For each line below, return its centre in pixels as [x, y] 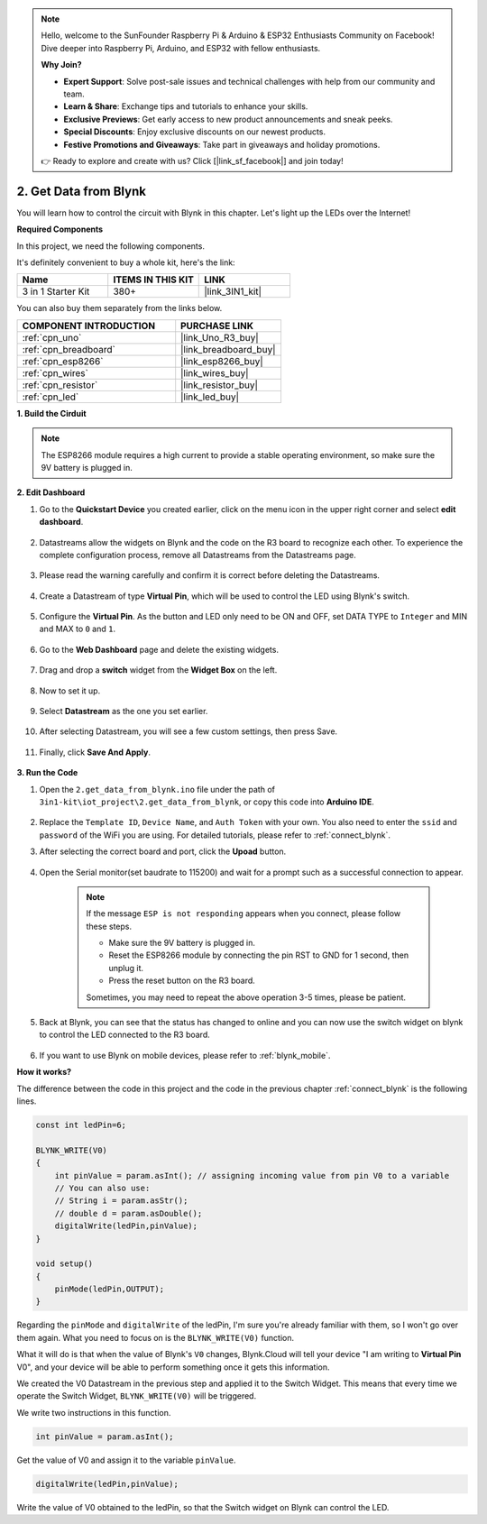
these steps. [109, 926]
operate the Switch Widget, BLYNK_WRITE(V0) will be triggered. [137, 1396]
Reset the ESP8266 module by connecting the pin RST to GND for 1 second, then [259, 955]
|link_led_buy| [210, 397]
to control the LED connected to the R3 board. [125, 1035]
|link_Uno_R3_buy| [220, 337]
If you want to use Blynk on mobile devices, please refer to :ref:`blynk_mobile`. [185, 1055]
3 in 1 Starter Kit [56, 291]
